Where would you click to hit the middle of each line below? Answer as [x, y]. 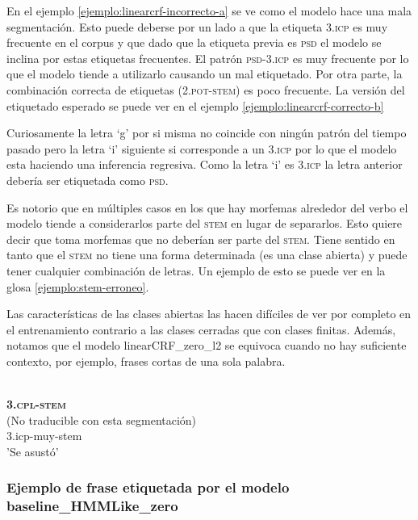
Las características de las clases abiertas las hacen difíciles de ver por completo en [209, 314]
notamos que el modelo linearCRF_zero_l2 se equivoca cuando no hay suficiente [207, 345]
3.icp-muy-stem [44, 436]
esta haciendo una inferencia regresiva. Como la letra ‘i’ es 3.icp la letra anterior [205, 164]
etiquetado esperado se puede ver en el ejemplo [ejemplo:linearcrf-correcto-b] [195, 105]
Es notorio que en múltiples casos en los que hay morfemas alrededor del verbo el [207, 207]
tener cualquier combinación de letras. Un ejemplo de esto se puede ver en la [196, 270]
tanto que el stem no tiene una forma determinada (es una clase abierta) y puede [207, 255]
